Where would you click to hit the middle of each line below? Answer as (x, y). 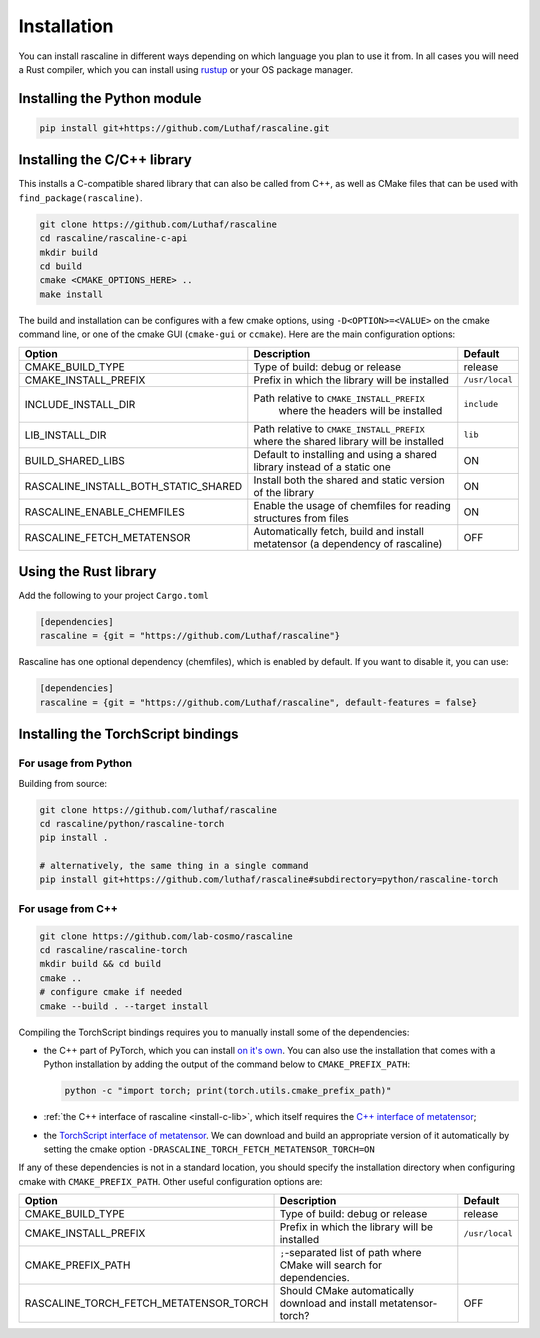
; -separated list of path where (350, 1253)
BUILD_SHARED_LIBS (74, 460)
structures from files (301, 518)
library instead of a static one (322, 467)
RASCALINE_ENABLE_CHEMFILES (104, 512)
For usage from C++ (68, 908)
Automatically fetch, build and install (339, 531)
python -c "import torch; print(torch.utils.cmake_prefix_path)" (228, 1091)
